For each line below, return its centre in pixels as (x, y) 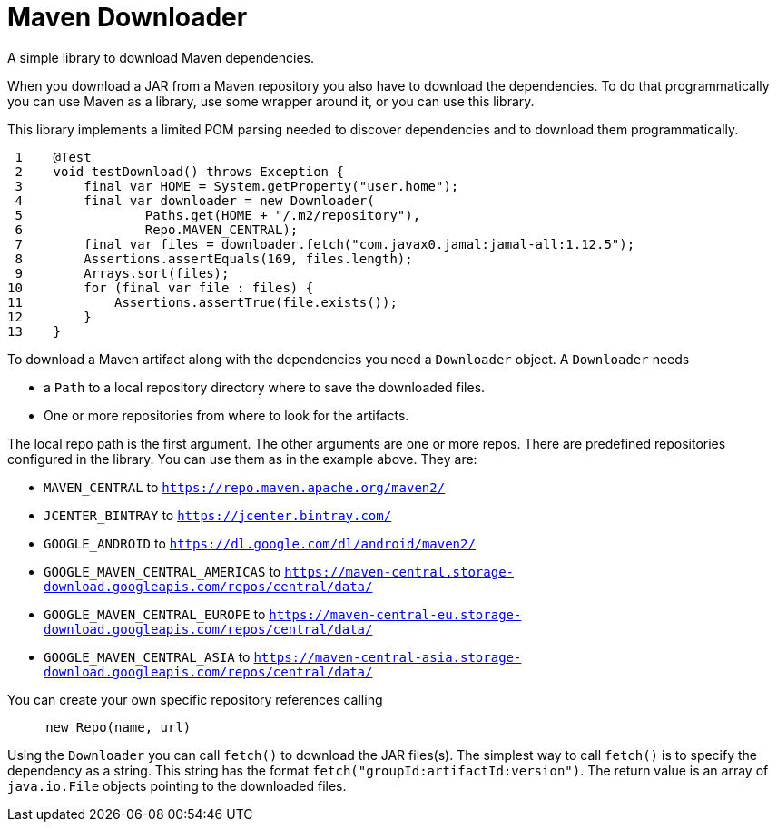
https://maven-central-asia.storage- (388, 657)
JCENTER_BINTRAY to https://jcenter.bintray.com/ (218, 515)
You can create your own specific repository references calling (195, 699)
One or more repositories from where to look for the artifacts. (226, 415)
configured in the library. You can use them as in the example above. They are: (242, 459)
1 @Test (53, 157)
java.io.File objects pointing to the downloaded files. (177, 785)
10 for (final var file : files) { (161, 287)
